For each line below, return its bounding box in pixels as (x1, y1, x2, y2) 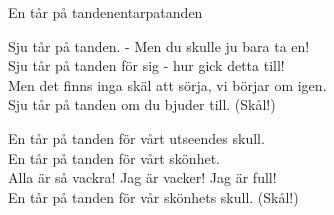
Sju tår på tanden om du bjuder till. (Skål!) (8, 94, 276, 115)
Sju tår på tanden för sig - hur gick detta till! (8, 55, 285, 76)
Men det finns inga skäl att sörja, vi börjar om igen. (8, 74, 327, 95)
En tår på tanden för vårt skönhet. (8, 147, 220, 168)
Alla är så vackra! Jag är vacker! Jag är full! (8, 167, 277, 188)
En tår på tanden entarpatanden (8, 2, 203, 22)
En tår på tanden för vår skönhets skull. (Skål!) (8, 186, 299, 207)
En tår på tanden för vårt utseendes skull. (8, 127, 265, 148)
